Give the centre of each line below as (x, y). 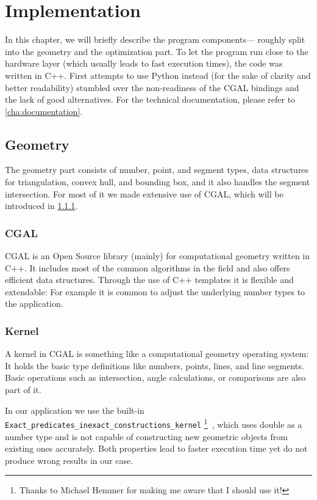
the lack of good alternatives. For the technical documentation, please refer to (150, 99)
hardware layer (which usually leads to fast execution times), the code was (144, 63)
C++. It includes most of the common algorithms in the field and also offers (148, 267)
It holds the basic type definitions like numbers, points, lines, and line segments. (155, 365)
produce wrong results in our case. (69, 460)
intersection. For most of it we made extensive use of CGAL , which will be (144, 193)
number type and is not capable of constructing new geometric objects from (146, 436)
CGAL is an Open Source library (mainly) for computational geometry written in (158, 256)
